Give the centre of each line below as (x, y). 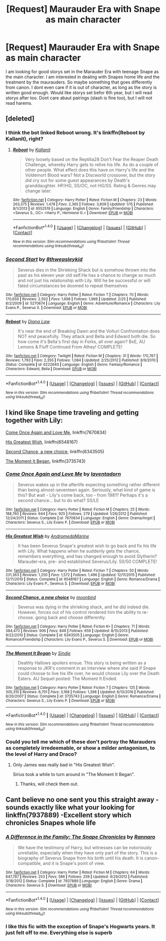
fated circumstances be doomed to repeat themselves (72, 286)
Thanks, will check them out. (49, 784)
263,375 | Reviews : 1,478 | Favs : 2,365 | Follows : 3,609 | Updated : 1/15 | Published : (83, 204)
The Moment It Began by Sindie (38, 653)
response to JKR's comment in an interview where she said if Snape (87, 668)
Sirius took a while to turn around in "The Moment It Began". (74, 774)
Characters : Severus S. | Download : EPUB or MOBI (49, 885)
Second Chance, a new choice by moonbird (51, 597)
